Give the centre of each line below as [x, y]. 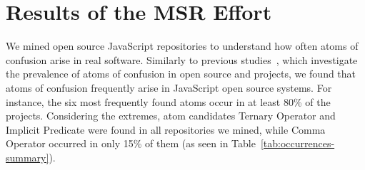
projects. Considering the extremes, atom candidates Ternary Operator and [171, 116]
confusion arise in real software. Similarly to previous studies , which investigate [182, 59]
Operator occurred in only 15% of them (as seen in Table [131, 143]
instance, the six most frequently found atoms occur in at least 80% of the [168, 101]
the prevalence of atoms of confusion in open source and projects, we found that [181, 74]
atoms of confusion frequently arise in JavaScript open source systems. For [169, 87]
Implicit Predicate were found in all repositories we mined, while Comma [166, 129]
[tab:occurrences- [297, 143]
